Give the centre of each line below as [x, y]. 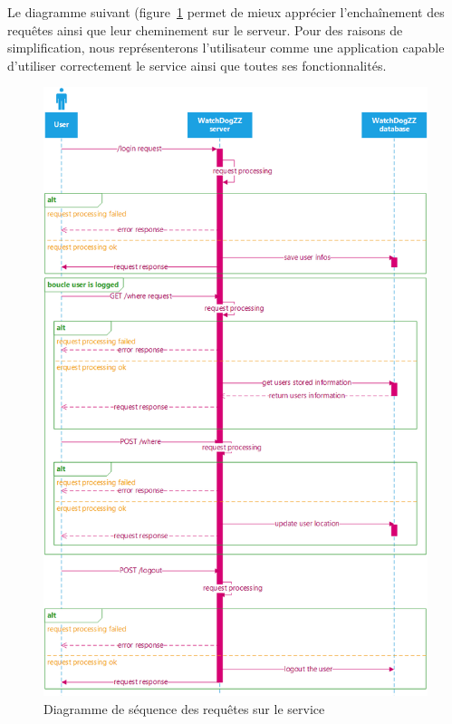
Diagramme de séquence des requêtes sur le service [184, 709]
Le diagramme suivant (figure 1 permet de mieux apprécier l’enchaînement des [226, 12]
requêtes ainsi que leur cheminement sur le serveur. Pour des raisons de [205, 29]
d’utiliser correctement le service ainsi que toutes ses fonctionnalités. [197, 65]
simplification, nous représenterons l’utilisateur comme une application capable [226, 48]
